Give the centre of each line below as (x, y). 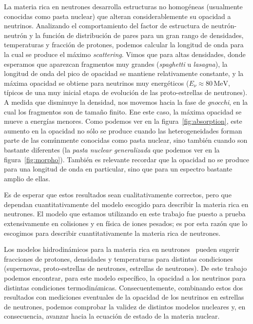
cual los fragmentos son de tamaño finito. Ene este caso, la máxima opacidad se (123, 111)
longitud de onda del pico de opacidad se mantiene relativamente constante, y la (124, 73)
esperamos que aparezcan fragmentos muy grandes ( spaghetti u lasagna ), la (116, 64)
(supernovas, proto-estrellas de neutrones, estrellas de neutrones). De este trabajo (126, 268)
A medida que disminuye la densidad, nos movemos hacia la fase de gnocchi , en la (126, 102)
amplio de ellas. (27, 178)
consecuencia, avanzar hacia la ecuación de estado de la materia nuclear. (112, 316)
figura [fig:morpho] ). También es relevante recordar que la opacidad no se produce (126, 159)
